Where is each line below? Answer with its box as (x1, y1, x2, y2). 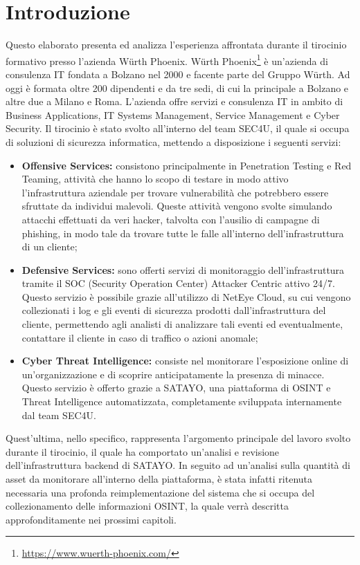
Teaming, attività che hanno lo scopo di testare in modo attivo (21, 172, 289, 186)
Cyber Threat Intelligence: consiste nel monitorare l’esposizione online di (21, 353, 349, 368)
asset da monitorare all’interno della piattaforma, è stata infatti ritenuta (6, 472, 313, 485)
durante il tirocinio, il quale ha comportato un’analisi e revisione (6, 444, 280, 459)
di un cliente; (21, 239, 78, 254)
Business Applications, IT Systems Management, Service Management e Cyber (6, 107, 340, 122)
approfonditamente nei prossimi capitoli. (6, 512, 177, 526)
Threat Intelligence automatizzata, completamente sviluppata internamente (21, 394, 342, 409)
